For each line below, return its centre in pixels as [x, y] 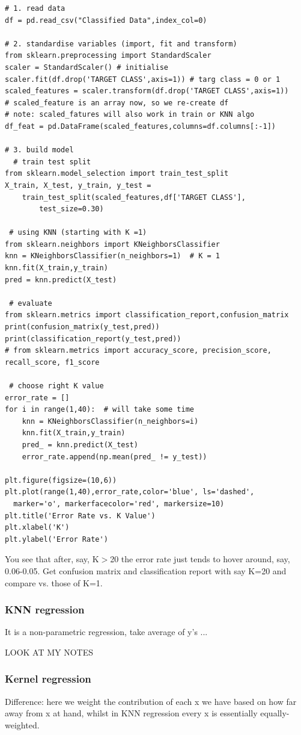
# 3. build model [39, 150]
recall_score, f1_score [52, 362]
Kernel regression [48, 679]
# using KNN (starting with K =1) [78, 233]
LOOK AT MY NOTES [49, 652]
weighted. [22, 724]
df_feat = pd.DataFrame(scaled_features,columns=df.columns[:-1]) [141, 126]
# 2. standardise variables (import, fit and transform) [121, 44]
